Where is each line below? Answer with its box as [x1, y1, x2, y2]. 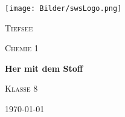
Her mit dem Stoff [5, 62, 83, 74]
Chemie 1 [5, 42, 39, 54]
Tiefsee [5, 21, 33, 34]
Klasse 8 [5, 82, 38, 95]
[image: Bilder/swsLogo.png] [5, 4, 122, 13]
